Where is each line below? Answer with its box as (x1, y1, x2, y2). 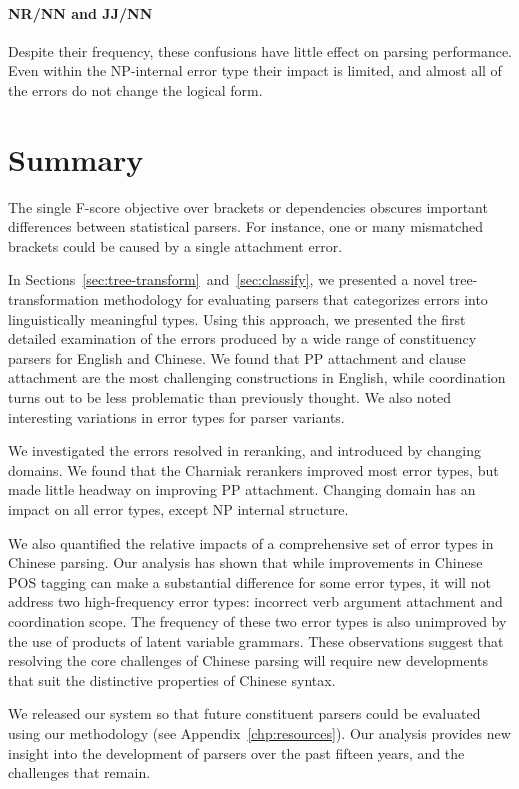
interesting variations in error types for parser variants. (8, 406, 345, 427)
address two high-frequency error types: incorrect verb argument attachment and (8, 591, 503, 612)
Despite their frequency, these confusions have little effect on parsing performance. (8, 40, 512, 61)
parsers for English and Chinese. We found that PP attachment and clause (8, 347, 466, 368)
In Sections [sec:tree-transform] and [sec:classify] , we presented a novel (8, 269, 445, 290)
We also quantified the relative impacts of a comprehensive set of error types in (8, 532, 494, 553)
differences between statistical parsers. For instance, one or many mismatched (8, 216, 483, 237)
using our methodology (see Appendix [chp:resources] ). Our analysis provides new (8, 722, 511, 743)
